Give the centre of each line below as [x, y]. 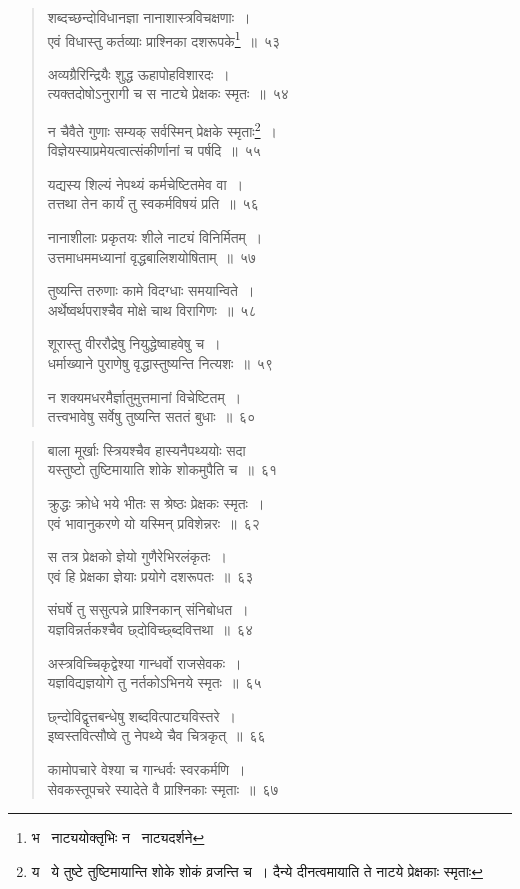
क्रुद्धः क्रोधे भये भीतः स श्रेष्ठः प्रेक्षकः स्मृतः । [156, 503]
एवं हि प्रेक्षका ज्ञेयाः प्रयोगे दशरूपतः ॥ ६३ [150, 575]
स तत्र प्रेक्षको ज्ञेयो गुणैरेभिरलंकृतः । [137, 556]
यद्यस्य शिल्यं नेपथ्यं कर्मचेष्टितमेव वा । [145, 183]
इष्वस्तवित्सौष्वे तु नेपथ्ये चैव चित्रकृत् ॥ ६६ [156, 735]
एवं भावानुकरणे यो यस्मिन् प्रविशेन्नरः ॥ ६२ [153, 522]
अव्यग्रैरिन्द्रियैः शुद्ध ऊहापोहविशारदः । [138, 73]
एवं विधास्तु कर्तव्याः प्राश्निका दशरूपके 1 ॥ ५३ [164, 39]
